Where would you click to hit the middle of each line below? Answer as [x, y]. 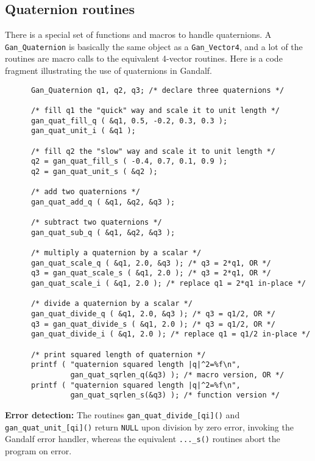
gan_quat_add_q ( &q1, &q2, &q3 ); [103, 202]
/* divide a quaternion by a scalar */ [111, 304]
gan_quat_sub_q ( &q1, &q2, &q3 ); [103, 232]
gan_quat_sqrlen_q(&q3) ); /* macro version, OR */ [177, 375]
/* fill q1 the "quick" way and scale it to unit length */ [155, 110]
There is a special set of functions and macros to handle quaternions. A [138, 34]
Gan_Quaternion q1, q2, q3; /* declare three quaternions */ [157, 90]
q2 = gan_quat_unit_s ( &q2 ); [94, 171]
